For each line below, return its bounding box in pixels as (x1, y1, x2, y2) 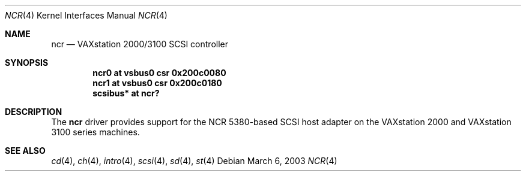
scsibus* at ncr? (92, 88, 160, 98)
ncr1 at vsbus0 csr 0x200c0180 (92, 78, 222, 88)
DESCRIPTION (5, 107, 62, 117)
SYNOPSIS (5, 57, 49, 68)
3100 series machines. (51, 127, 140, 137)
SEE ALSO (5, 145, 46, 156)
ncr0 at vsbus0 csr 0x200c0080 (92, 68, 226, 78)
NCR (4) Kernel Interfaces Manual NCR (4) (5, 10, 168, 20)
